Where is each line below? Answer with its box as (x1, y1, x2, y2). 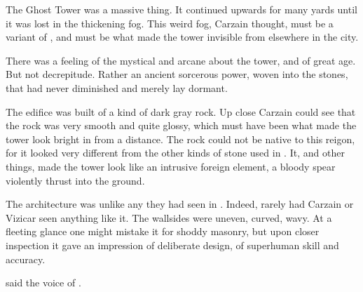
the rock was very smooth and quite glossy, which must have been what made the (6, 118, 357, 133)
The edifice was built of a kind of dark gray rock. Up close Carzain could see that (6, 104, 356, 119)
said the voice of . (6, 275, 81, 290)
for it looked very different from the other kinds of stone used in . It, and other (6, 145, 345, 160)
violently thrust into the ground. (6, 173, 145, 187)
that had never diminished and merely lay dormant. (6, 80, 228, 95)
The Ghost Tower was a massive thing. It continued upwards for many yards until (6, 2, 357, 16)
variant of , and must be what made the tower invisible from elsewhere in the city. (6, 29, 359, 44)
